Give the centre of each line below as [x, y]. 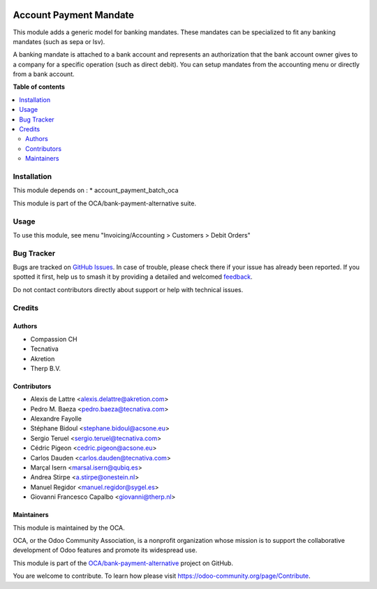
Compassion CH [54, 339]
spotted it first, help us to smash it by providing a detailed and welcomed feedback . [133, 277]
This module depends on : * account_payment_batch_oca [96, 190]
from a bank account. [44, 74]
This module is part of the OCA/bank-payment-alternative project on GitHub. [123, 563]
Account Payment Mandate [74, 15]
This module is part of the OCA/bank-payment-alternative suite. [105, 203]
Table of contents [39, 87]
